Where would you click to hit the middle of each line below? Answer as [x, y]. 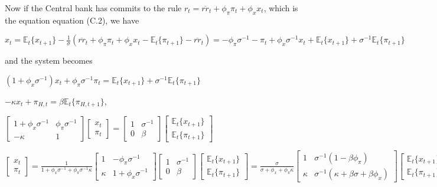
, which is [281, 8]
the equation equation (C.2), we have [72, 20]
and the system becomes [49, 60]
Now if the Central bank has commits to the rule [93, 8]
